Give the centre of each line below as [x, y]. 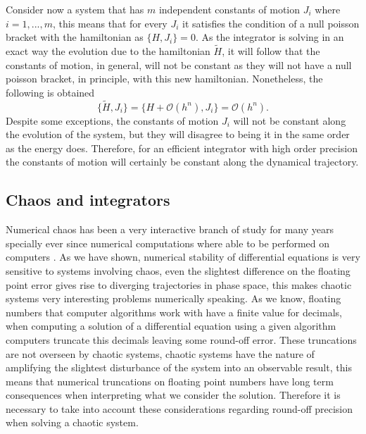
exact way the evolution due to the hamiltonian [108, 51]
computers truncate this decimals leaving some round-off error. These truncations [181, 339]
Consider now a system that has [75, 9]
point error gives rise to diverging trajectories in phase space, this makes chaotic [179, 284]
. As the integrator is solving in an [270, 37]
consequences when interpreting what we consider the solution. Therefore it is [173, 395]
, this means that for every [110, 23]
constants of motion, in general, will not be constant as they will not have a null [179, 64]
